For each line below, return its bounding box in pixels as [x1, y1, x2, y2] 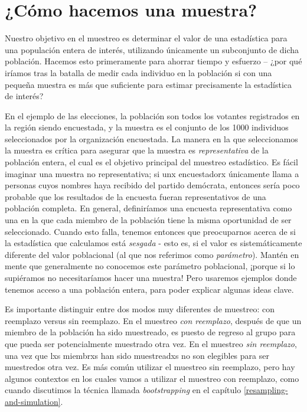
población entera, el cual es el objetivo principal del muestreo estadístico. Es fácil [5, 156, 298, 168]
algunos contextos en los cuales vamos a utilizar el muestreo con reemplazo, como [5, 372, 299, 384]
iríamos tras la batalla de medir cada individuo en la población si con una [5, 66, 272, 79]
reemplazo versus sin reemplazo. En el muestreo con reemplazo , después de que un [5, 314, 302, 326]
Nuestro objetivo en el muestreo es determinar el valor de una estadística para [5, 32, 288, 44]
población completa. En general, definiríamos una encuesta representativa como [5, 202, 292, 214]
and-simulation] [5, 395, 61, 407]
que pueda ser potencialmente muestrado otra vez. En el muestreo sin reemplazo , [5, 337, 297, 349]
